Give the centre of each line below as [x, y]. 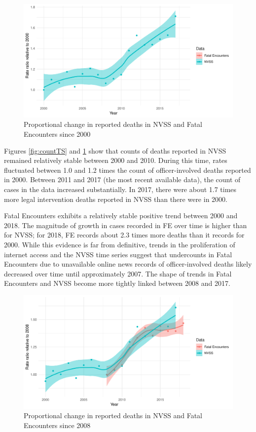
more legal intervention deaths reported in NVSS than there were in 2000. [116, 199]
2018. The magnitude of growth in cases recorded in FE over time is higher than [126, 225]
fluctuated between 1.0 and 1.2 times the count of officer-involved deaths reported [128, 170]
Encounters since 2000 [57, 134]
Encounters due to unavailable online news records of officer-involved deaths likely [128, 264]
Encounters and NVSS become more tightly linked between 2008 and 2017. [117, 283]
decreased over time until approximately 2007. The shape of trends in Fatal [118, 273]
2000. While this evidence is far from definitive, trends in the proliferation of [120, 244]
